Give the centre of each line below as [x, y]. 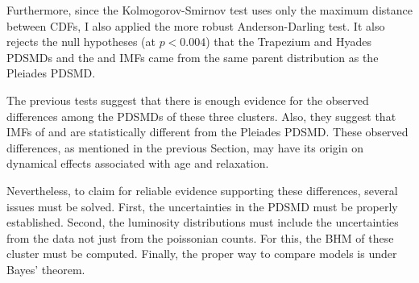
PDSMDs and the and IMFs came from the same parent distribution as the [193, 57]
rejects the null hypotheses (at [81, 42]
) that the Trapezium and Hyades [289, 42]
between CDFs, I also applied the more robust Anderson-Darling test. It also [196, 25]
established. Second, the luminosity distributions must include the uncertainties [203, 222]
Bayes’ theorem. [46, 269]
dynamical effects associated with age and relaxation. [138, 163]
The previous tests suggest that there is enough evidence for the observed [188, 100]
